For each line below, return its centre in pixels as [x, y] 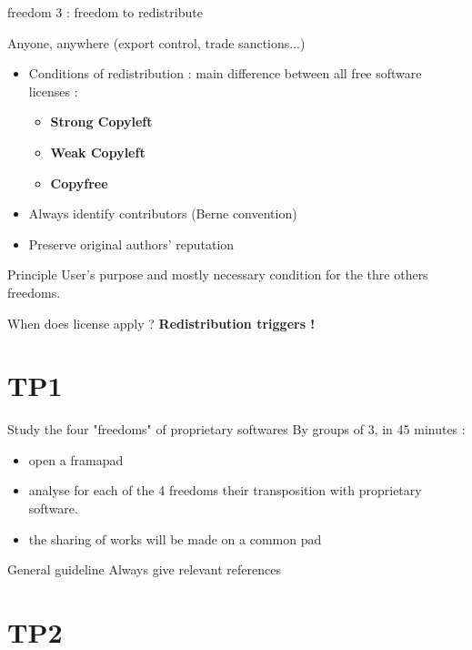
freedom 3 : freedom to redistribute [105, 12]
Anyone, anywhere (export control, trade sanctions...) [156, 42]
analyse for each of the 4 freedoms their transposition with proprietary [225, 490]
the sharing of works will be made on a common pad [175, 538]
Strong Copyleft [101, 122]
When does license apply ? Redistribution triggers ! [161, 323]
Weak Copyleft [98, 152]
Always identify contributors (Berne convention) [163, 213]
